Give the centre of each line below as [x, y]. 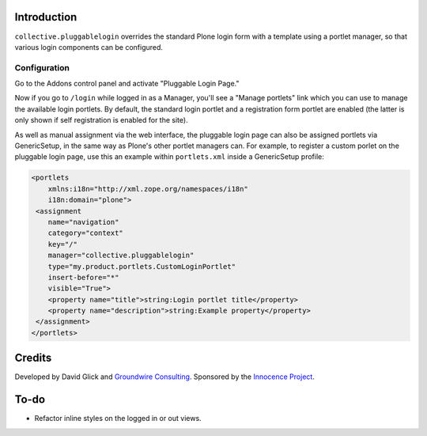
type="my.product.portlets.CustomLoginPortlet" [142, 266]
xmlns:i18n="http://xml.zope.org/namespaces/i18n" [148, 189]
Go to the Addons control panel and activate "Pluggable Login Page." [127, 84]
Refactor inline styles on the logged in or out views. [118, 419]
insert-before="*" [83, 277]
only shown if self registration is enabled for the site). [102, 120]
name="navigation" [83, 222]
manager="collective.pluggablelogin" [121, 256]
